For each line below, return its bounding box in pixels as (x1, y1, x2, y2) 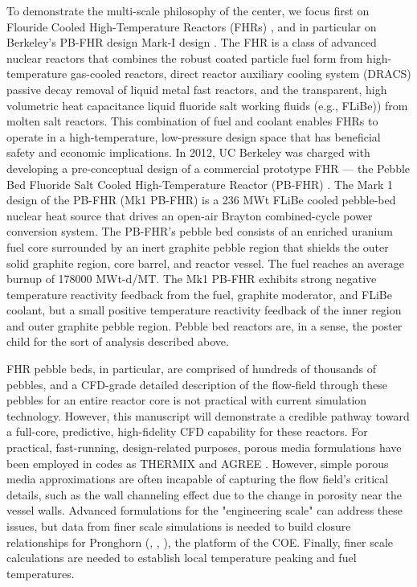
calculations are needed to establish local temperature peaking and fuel (6, 549, 357, 566)
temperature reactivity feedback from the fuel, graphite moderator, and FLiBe (6, 285, 392, 302)
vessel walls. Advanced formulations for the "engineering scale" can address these (6, 502, 403, 519)
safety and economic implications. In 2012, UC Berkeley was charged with (6, 144, 370, 161)
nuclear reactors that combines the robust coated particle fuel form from (6, 49, 363, 66)
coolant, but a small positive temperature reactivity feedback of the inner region (6, 302, 402, 318)
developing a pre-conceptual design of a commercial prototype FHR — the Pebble (6, 159, 411, 176)
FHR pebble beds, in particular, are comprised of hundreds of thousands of (6, 360, 376, 377)
